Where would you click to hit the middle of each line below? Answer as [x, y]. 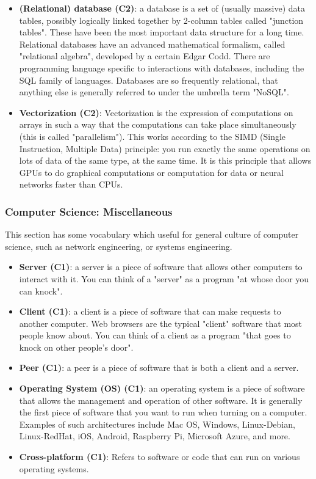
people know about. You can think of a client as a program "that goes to [155, 335]
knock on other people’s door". [76, 347]
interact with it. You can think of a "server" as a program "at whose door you [164, 278]
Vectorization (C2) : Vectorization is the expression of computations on [156, 112]
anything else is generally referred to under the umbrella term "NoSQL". [154, 92]
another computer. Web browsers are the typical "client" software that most [161, 323]
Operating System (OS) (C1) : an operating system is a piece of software [162, 388]
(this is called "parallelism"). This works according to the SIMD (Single [153, 136]
